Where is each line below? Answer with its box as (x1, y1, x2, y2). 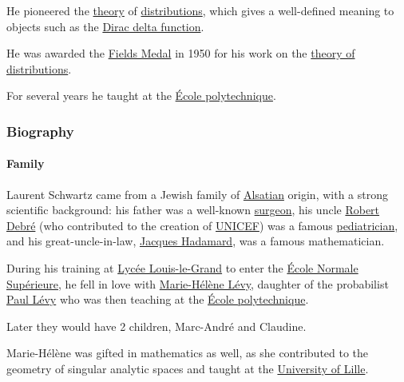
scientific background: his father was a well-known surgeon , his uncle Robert (6, 201, 380, 218)
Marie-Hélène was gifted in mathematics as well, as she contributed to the (6, 344, 369, 361)
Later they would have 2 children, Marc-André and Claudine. (6, 317, 307, 334)
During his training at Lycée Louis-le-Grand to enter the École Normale (6, 259, 358, 276)
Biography (6, 121, 74, 141)
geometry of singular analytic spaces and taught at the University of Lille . (6, 360, 369, 376)
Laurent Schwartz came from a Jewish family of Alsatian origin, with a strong (6, 185, 388, 202)
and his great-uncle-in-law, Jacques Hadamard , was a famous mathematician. (6, 233, 385, 249)
